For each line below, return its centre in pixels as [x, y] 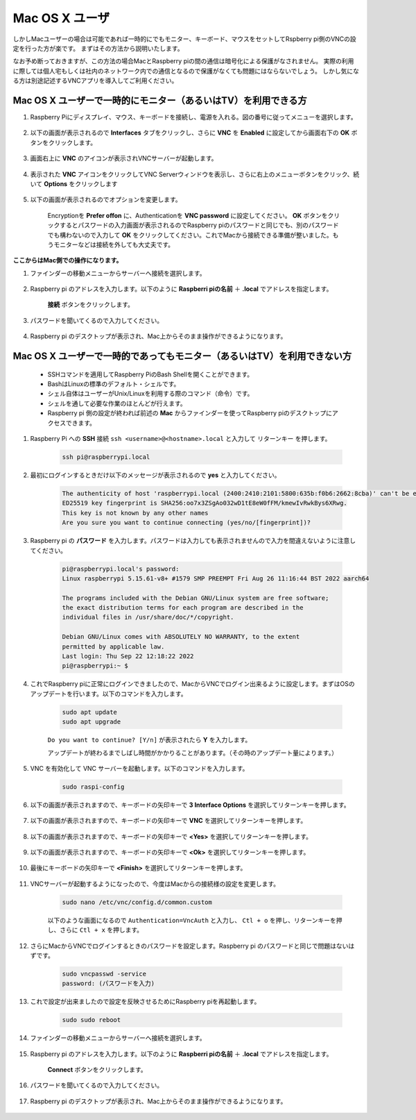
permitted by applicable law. [113, 646]
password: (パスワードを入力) [109, 984]
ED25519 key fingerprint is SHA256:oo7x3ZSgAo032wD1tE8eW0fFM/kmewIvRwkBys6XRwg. [205, 503]
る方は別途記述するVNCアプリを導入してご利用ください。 [95, 81]
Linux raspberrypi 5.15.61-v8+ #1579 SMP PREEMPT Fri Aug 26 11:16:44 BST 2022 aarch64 [216, 578]
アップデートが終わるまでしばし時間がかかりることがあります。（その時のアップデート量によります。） [192, 753]
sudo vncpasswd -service [104, 973]
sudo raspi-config [93, 787]
